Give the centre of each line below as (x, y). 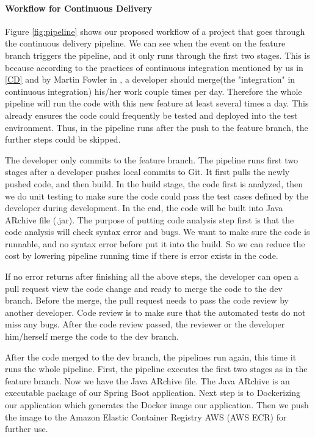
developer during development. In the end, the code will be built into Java (144, 208)
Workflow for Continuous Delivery (79, 8)
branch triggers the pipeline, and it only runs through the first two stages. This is (157, 55)
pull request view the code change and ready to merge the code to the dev (144, 288)
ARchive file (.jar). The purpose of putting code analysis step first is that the (150, 219)
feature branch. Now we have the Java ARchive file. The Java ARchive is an (147, 380)
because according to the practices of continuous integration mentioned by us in (154, 67)
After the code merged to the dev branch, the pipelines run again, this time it (151, 357)
